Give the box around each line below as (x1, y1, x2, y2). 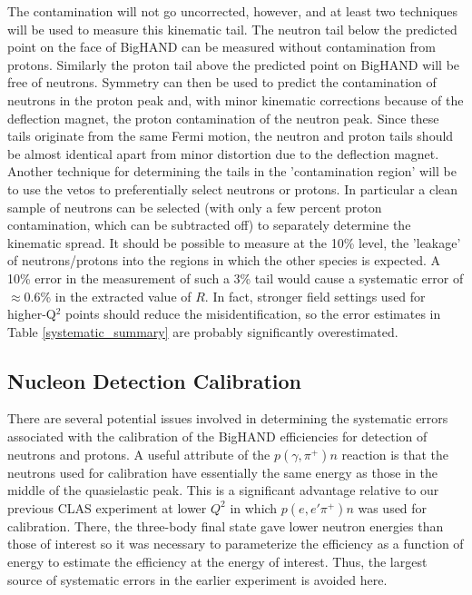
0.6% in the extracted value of (24, 286, 192, 305)
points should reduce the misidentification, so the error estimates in (65, 304, 441, 323)
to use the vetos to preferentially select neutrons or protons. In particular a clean (7, 179, 458, 198)
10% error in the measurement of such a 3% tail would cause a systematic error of (7, 268, 464, 287)
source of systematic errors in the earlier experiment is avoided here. (7, 570, 388, 589)
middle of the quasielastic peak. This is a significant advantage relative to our (7, 481, 439, 500)
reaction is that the (341, 444, 449, 463)
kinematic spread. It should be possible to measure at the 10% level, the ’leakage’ (7, 233, 461, 252)
